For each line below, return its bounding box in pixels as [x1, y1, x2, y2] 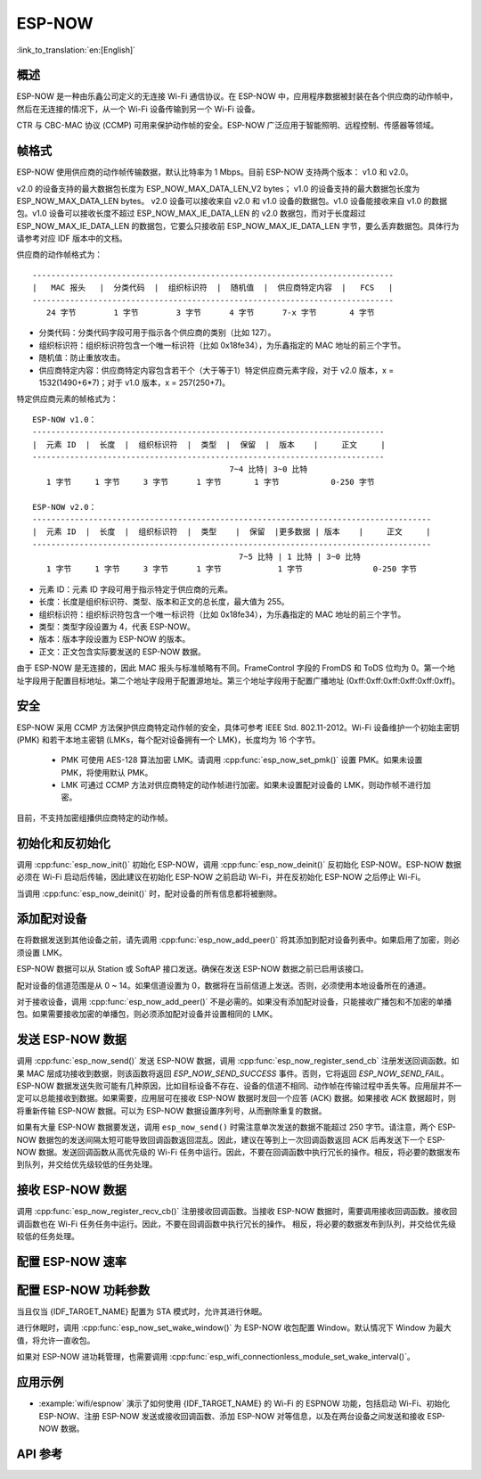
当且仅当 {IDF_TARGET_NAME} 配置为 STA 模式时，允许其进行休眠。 [16, 1306, 267, 1317]
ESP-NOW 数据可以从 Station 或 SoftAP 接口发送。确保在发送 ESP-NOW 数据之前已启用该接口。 [16, 964, 369, 974]
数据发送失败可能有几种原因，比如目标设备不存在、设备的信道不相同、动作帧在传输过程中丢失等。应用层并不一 [56, 1080, 462, 1091]
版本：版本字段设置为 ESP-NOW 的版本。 [38, 634, 191, 645]
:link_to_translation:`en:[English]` [16, 45, 136, 55]
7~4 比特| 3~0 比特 [229, 464, 308, 474]
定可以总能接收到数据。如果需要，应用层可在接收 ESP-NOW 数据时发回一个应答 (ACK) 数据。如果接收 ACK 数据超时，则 [16, 1093, 456, 1104]
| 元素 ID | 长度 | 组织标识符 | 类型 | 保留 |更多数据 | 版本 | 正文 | [32, 527, 431, 537]
